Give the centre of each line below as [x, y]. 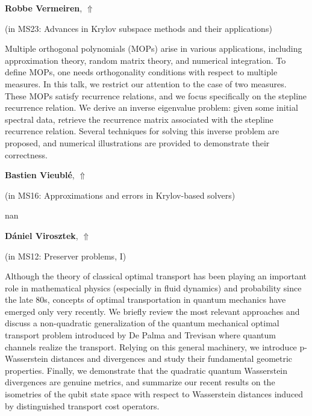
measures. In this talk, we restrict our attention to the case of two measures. [146, 83]
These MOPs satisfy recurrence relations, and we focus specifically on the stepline [156, 95]
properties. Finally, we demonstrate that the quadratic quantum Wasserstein [146, 370]
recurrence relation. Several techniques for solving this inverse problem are [142, 131]
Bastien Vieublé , [40, 175]
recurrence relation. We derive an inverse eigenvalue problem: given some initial [151, 107]
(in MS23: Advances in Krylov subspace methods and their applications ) [139, 28]
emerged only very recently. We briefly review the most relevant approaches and [152, 311]
